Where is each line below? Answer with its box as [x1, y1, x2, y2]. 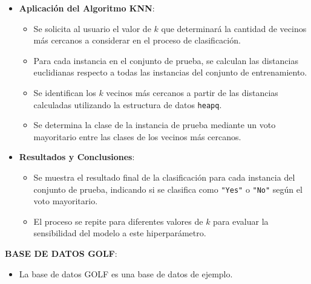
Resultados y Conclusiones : [19, 150, 135, 163]
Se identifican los [33, 86, 96, 98]
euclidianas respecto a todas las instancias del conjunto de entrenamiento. [33, 66, 307, 79]
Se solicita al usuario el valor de [33, 22, 151, 34]
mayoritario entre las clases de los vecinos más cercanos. [33, 130, 241, 143]
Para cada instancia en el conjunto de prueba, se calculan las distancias [33, 54, 298, 66]
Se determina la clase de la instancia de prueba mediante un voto [33, 118, 276, 131]
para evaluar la [213, 215, 269, 227]
